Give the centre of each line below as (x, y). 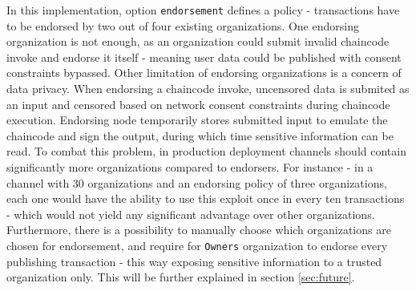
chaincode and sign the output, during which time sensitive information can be (200, 135)
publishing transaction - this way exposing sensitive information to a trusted (194, 261)
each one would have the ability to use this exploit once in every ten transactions (206, 198)
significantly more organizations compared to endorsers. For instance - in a (190, 167)
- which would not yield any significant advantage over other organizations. (191, 214)
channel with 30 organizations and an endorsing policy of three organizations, (197, 182)
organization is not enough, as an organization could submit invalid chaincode (198, 41)
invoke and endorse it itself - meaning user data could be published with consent (204, 57)
